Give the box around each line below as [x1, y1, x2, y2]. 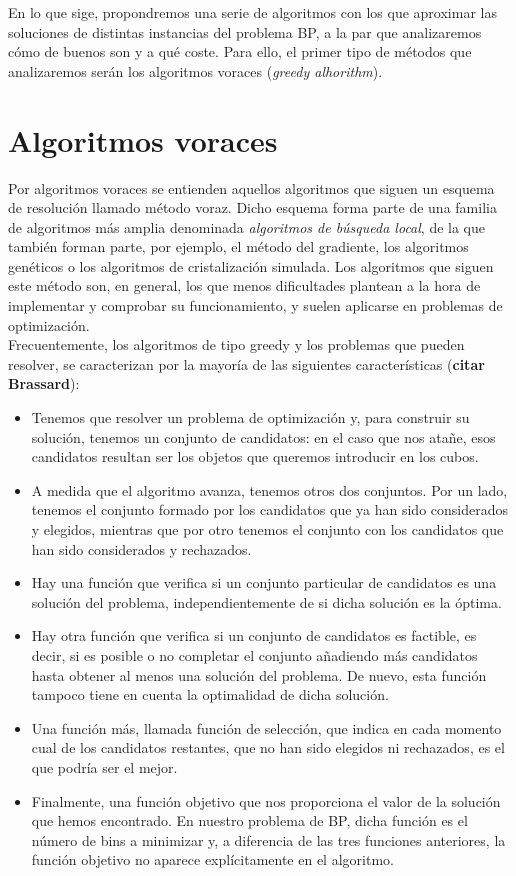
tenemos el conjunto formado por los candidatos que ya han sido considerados [31, 499, 508, 520]
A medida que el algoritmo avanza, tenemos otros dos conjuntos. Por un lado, [31, 479, 508, 500]
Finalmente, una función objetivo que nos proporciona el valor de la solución [31, 790, 501, 811]
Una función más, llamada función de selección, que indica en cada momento [31, 717, 502, 738]
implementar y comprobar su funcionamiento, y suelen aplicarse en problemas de [8, 295, 503, 316]
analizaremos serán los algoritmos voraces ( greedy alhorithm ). [8, 60, 383, 81]
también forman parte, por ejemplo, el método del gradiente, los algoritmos [8, 236, 469, 257]
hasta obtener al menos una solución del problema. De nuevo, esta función [31, 664, 487, 685]
